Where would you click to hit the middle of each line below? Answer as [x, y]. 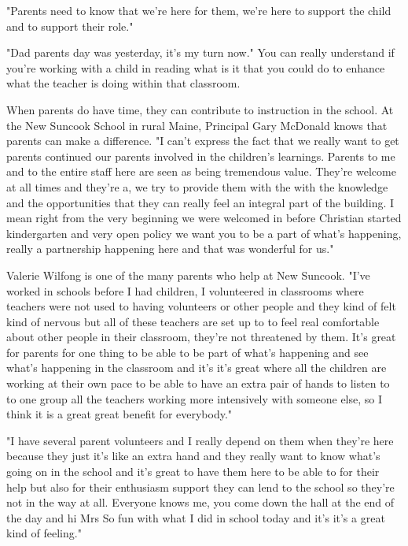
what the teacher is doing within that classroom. [123, 83]
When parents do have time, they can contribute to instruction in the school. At [200, 109]
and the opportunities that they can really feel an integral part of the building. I [200, 202]
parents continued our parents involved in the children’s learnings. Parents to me [201, 156]
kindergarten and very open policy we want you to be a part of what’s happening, [204, 233]
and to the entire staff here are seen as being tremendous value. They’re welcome [201, 171]
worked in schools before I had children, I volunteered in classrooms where [185, 290]
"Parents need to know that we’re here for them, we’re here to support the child [199, 10]
